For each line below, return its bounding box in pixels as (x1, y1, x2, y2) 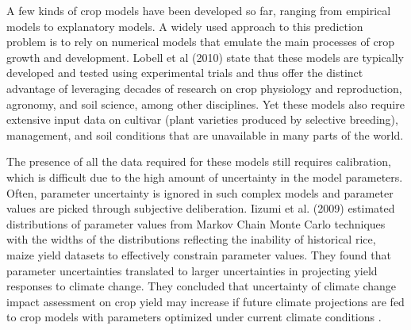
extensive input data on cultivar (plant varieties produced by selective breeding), (6, 111, 398, 128)
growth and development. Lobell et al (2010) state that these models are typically (6, 48, 404, 65)
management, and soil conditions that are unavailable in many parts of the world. (6, 126, 404, 143)
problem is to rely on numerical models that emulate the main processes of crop (6, 33, 394, 50)
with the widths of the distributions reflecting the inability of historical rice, (6, 231, 376, 247)
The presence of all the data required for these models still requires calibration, (6, 153, 391, 170)
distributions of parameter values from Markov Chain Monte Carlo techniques (6, 215, 386, 232)
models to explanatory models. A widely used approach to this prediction (6, 17, 363, 34)
